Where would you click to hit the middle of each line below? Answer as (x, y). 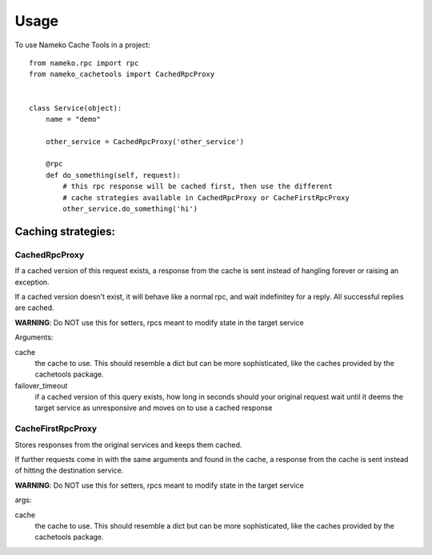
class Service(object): (76, 108)
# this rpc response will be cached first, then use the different (198, 187)
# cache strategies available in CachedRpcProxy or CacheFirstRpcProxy (206, 197)
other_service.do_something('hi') (130, 209)
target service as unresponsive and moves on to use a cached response (154, 408)
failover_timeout (41, 385)
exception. (32, 282)
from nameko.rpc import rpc (84, 63)
